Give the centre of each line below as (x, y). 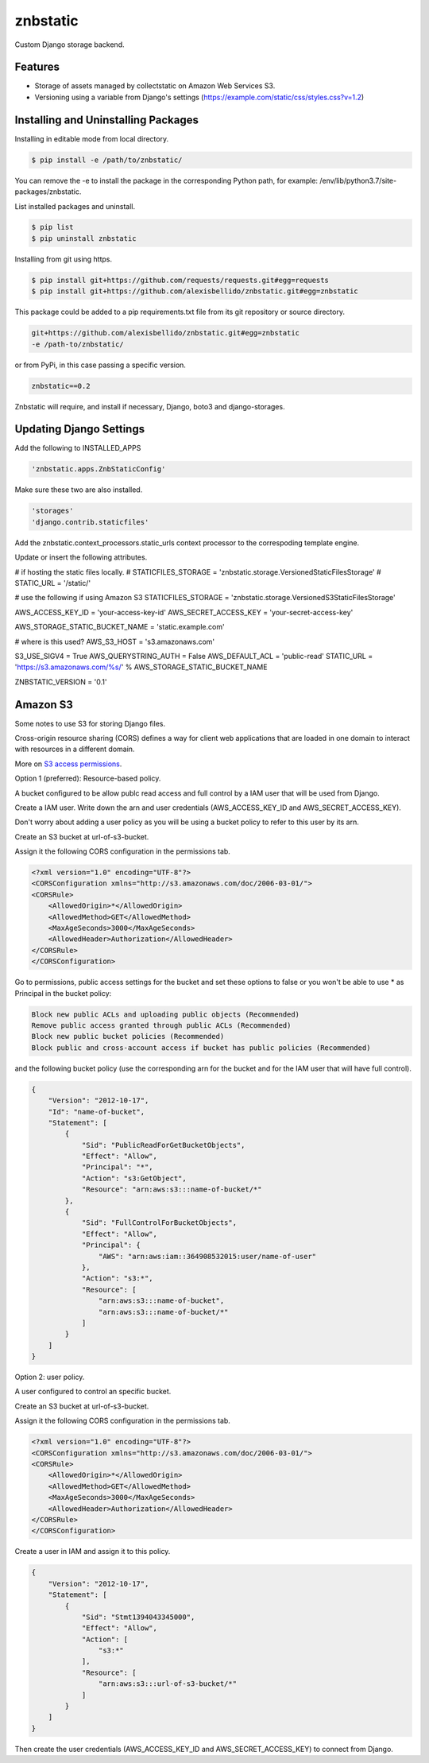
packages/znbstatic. (48, 192)
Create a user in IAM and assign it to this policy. (93, 1552)
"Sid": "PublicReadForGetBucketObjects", (163, 1145)
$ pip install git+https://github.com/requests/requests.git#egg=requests (180, 280)
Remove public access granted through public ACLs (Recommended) (161, 1025)
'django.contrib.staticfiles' (90, 522)
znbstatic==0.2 (61, 386)
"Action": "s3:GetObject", (134, 1178)
